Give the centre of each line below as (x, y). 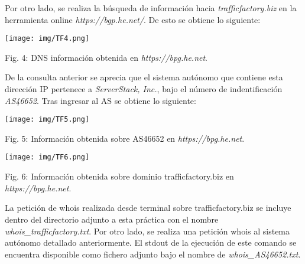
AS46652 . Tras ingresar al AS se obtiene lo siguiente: (100, 100)
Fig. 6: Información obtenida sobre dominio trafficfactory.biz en (119, 176)
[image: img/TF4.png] (47, 39)
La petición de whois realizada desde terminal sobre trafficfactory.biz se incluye (148, 208)
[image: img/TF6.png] (47, 157)
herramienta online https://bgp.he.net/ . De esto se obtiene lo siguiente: (133, 19)
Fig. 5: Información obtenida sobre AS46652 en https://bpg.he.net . (125, 138)
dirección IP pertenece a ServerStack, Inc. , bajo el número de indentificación (144, 89)
